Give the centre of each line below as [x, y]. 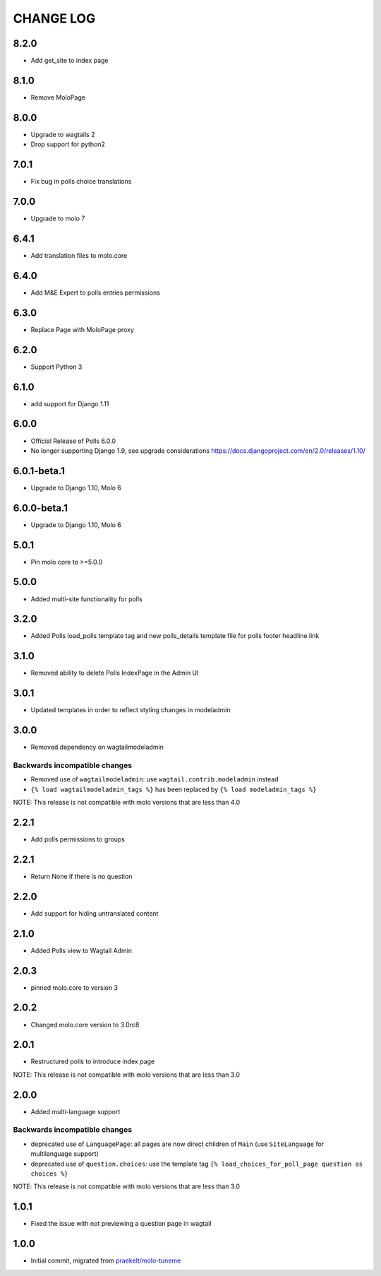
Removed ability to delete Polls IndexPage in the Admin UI [115, 673]
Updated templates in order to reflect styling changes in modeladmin [131, 710]
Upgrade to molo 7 [58, 218]
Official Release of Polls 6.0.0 [73, 441]
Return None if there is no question [81, 876]
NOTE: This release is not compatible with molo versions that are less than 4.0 [127, 803]
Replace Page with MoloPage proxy [82, 329]
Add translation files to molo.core [79, 255]
